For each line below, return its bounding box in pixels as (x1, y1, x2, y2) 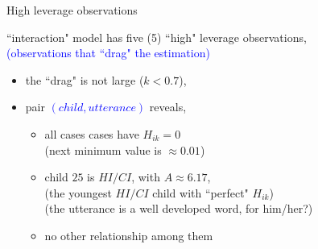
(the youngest (44, 184, 112, 201)
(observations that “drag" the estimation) (6, 44, 210, 61)
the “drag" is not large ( (25, 71, 144, 88)
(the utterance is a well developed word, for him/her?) (44, 200, 313, 217)
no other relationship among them (44, 226, 213, 243)
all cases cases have (44, 125, 139, 142)
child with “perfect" (152, 184, 249, 201)
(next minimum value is (44, 141, 162, 158)
